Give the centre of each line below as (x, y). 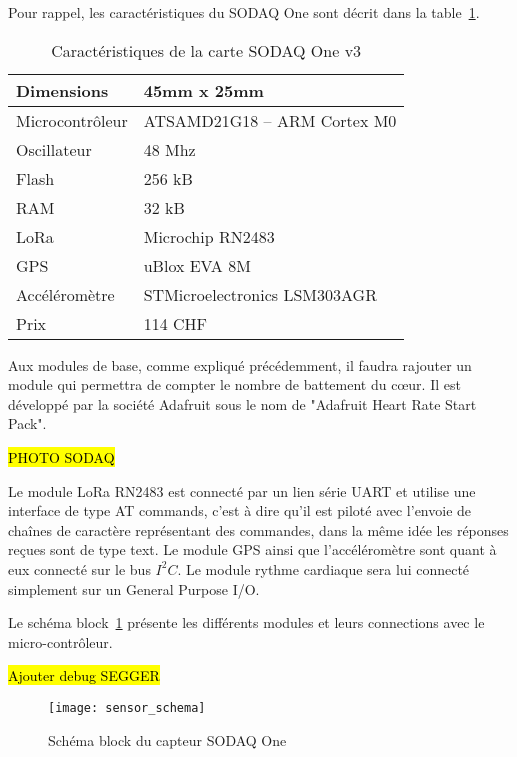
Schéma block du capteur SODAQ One (167, 739)
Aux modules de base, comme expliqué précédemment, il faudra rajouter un (240, 364)
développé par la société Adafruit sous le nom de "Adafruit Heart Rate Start (242, 403)
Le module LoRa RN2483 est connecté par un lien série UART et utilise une (242, 490)
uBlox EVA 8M (197, 265)
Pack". (27, 423)
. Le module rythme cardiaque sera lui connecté (323, 568)
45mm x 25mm (203, 90)
